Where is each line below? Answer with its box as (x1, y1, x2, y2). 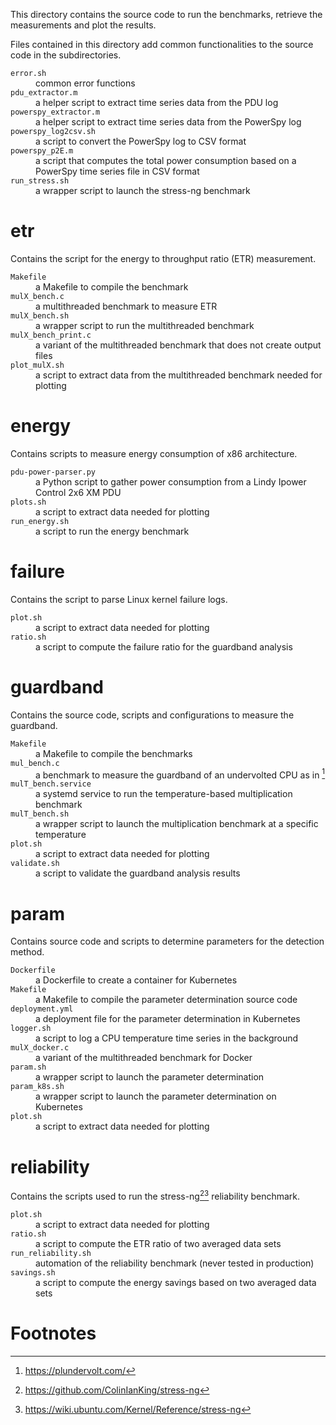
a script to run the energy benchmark (35, 525, 190, 537)
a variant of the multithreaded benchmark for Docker (35, 1052, 253, 1064)
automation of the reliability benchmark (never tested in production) (35, 1257, 315, 1269)
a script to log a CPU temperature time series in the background (35, 1032, 299, 1044)
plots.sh (10, 497, 47, 507)
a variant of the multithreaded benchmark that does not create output (35, 339, 322, 351)
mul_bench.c (10, 758, 60, 768)
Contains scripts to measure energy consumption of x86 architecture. (10, 447, 298, 459)
